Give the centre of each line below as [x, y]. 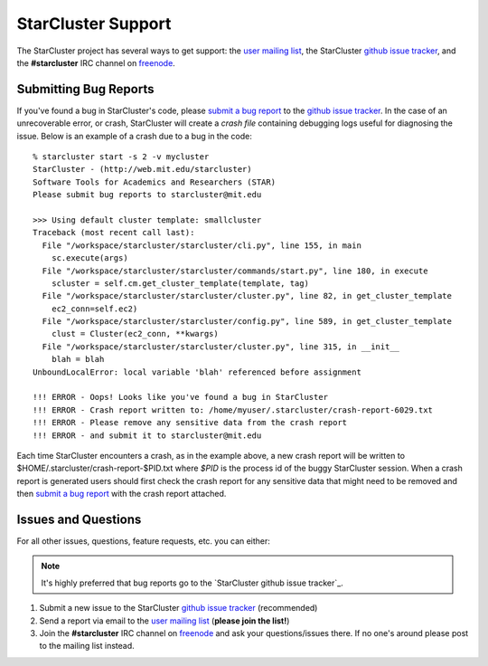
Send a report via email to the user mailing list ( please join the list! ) [164, 621]
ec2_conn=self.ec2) [94, 309]
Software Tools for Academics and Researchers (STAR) [154, 182]
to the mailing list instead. [87, 646]
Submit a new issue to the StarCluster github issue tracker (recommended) [178, 608]
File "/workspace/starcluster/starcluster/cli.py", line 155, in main [202, 245]
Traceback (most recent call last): [114, 233]
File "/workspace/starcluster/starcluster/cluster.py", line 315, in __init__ [221, 347]
